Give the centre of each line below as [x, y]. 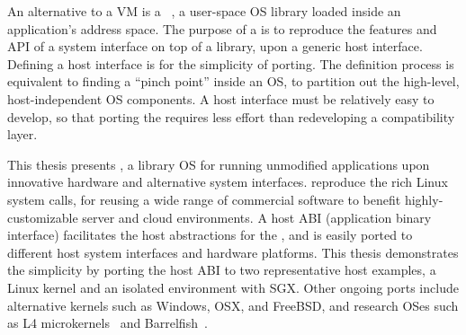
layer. [22, 134]
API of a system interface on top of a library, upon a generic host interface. [215, 46]
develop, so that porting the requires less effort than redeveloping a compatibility [231, 116]
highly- [424, 199]
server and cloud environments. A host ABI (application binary [257, 217]
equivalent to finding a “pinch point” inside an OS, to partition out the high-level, [233, 81]
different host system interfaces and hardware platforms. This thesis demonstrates [233, 252]
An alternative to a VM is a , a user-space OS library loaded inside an [204, 11]
